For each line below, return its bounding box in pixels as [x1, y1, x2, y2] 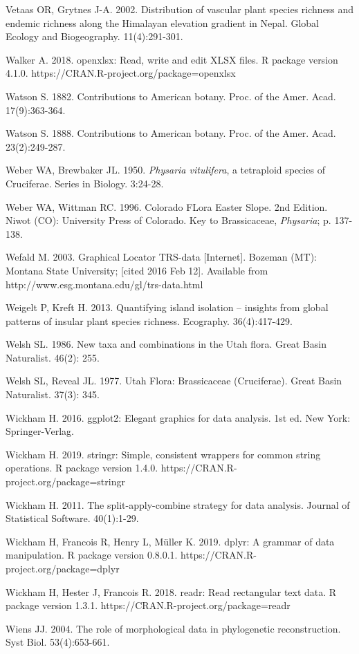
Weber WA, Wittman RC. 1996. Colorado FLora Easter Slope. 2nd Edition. [6, 199, 328, 214]
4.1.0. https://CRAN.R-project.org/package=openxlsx [6, 66, 236, 80]
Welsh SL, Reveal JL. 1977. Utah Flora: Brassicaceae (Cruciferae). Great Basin [6, 373, 342, 388]
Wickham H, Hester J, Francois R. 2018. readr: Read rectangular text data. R [6, 584, 337, 599]
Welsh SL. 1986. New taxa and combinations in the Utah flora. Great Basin [6, 337, 326, 351]
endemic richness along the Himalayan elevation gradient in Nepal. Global [6, 15, 319, 30]
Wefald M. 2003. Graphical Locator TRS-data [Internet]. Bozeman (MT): [6, 250, 317, 264]
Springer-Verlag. [6, 424, 74, 438]
